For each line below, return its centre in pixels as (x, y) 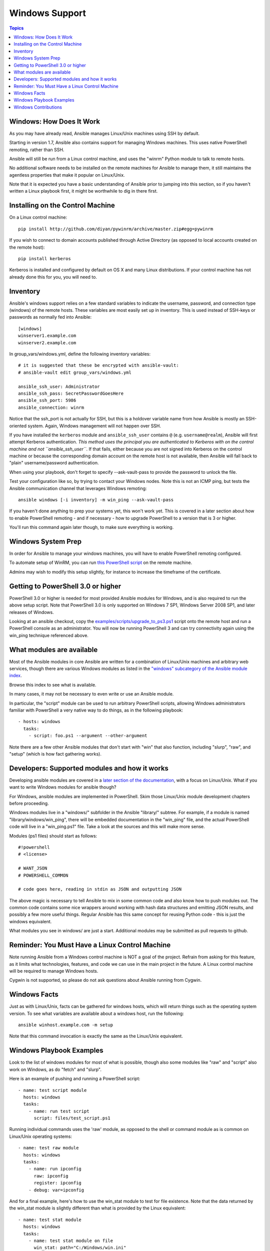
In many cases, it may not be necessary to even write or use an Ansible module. (91, 694)
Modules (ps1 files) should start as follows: (53, 836)
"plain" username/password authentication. (54, 463)
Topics (16, 28)
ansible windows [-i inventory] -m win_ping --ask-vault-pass (96, 500)
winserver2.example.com (47, 343)
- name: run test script (59, 1111)
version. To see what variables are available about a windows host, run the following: (97, 1013)
